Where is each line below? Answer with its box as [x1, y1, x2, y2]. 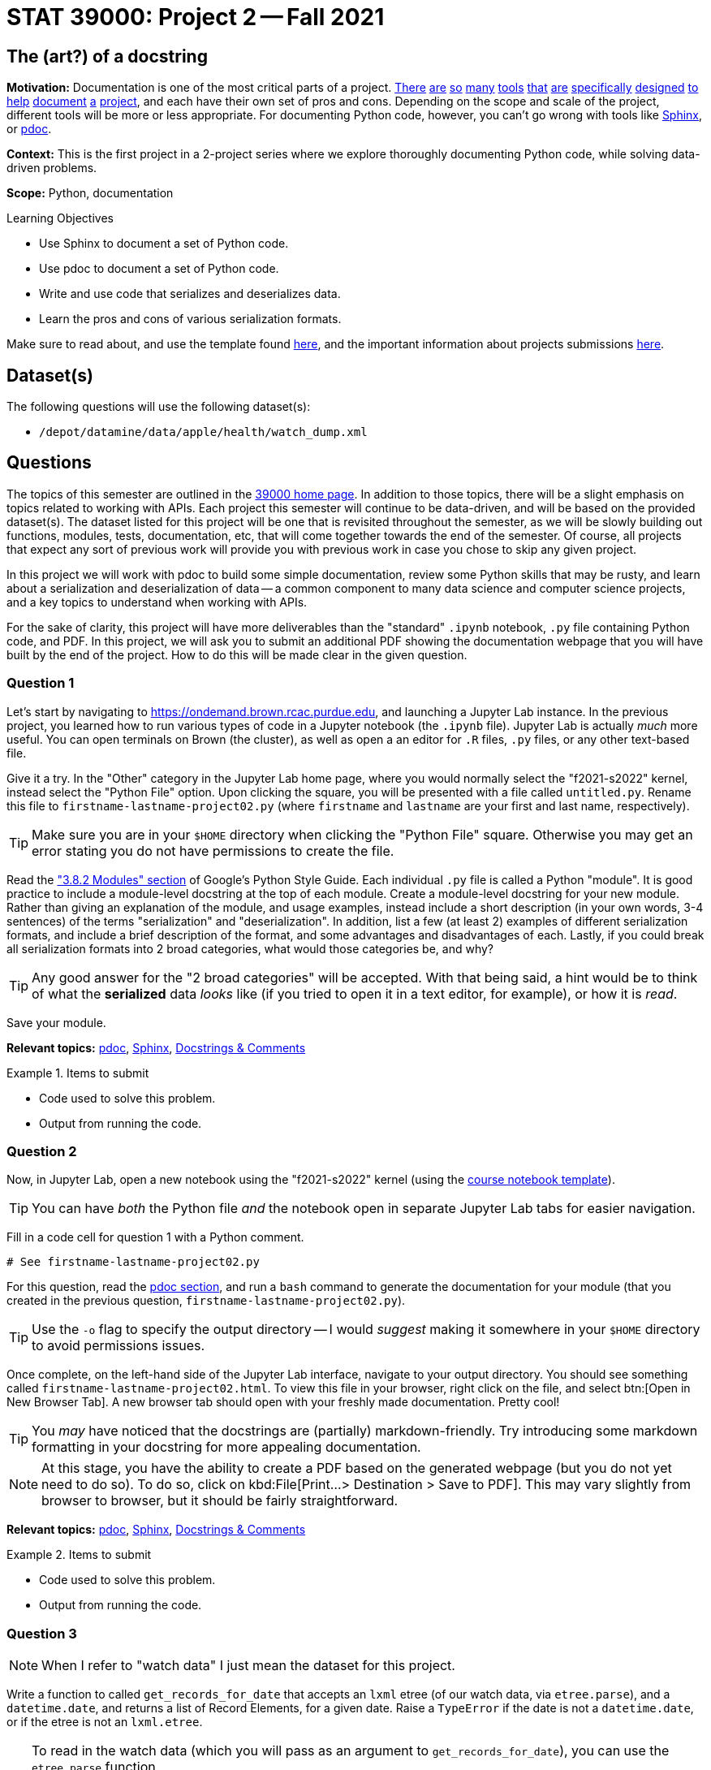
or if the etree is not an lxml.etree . [6, 1715, 203, 1729]
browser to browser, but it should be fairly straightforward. [41, 1492, 399, 1509]
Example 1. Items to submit [6, 1065, 149, 1080]
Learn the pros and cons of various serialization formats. [39, 312, 342, 326]
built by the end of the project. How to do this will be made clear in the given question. [6, 647, 468, 662]
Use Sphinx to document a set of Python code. [39, 236, 289, 251]
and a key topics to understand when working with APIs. [6, 594, 308, 609]
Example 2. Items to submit [6, 1548, 152, 1562]
